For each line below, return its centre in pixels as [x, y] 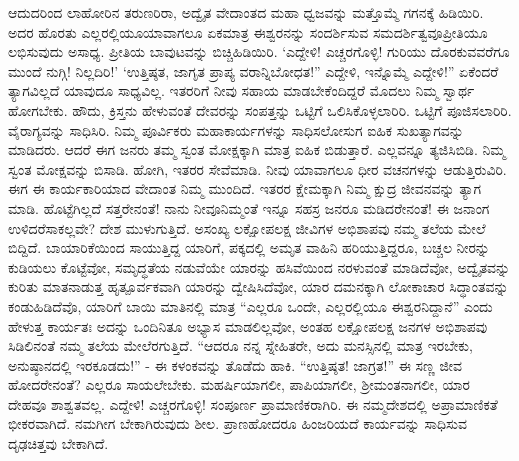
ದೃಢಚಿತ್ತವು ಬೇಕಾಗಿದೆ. [58, 443]
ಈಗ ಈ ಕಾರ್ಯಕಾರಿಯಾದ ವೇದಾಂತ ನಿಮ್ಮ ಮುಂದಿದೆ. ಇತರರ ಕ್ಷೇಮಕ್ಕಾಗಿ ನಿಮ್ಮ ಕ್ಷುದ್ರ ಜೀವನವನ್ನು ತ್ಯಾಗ [245, 188]
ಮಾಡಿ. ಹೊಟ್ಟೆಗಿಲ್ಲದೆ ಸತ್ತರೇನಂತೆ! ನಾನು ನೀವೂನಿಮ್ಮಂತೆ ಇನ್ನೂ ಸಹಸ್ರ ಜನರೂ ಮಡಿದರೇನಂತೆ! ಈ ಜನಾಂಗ [249, 207]
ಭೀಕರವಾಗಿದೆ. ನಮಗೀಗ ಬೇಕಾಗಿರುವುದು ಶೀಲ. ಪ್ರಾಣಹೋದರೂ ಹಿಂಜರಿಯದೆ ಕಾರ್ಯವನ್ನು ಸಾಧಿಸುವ [237, 423]
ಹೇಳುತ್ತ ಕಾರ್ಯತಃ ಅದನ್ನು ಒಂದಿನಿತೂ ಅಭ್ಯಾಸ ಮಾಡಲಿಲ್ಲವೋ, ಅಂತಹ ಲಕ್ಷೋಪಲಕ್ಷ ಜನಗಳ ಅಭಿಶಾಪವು [248, 325]
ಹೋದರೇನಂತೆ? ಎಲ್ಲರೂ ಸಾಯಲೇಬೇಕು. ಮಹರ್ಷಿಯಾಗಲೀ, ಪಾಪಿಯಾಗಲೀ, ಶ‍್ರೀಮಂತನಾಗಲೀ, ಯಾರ [239, 384]
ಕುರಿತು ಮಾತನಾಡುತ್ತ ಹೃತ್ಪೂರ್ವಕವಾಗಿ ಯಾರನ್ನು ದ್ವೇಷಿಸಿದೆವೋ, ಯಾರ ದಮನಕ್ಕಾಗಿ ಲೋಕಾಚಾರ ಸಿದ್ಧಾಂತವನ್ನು [258, 286]
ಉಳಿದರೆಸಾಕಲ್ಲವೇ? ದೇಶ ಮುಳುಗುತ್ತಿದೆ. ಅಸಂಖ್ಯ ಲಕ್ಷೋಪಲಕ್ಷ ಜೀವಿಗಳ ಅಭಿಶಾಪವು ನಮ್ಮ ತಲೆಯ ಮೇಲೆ [247, 227]
